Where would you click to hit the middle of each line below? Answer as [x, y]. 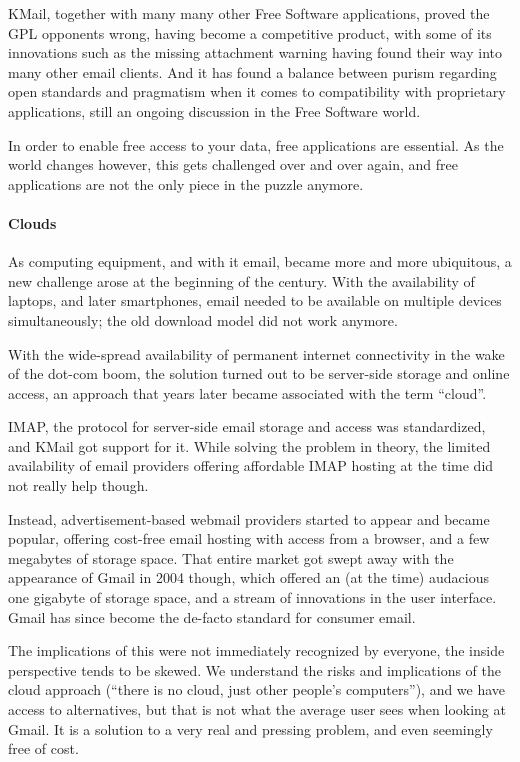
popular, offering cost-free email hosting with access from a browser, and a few [249, 538]
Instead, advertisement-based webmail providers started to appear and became [249, 518]
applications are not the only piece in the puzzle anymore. [186, 183]
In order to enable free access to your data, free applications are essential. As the [256, 144]
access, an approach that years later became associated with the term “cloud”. [247, 392]
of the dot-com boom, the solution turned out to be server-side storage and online [259, 373]
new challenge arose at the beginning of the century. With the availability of [241, 280]
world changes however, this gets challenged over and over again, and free [233, 164]
